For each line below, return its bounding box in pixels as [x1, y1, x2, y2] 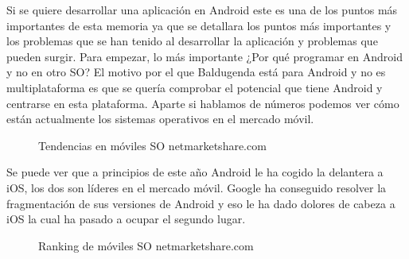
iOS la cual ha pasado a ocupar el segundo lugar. [6, 211, 246, 227]
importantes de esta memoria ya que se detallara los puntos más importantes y [6, 17, 391, 33]
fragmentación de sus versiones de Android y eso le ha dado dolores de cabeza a [6, 195, 395, 211]
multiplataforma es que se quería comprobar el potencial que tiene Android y [6, 79, 383, 95]
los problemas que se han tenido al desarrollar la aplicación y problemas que [6, 33, 378, 49]
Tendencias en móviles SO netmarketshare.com [38, 137, 267, 153]
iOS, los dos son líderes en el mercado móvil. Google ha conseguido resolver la [6, 179, 387, 195]
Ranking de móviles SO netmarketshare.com [38, 237, 254, 253]
